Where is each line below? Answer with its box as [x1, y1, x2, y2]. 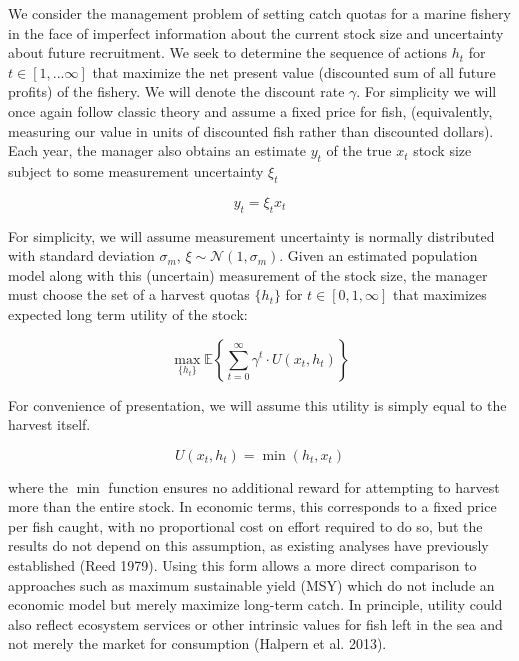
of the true [326, 140, 392, 161]
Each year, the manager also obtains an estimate [8, 140, 306, 161]
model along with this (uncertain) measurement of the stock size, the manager [8, 264, 488, 285]
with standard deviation [8, 245, 155, 266]
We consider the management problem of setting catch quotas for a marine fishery [8, 3, 511, 23]
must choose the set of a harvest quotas [8, 284, 250, 305]
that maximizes [393, 284, 487, 305]
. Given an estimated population [279, 245, 478, 266]
